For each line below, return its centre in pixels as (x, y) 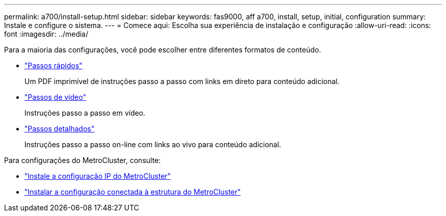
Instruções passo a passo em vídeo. (85, 113)
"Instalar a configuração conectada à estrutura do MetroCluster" (133, 192)
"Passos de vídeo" (55, 97)
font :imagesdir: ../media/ (46, 34)
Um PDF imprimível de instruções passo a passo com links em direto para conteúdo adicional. (182, 81)
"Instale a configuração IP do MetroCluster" (98, 176)
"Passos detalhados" (60, 129)
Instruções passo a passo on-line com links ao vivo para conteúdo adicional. (153, 144)
